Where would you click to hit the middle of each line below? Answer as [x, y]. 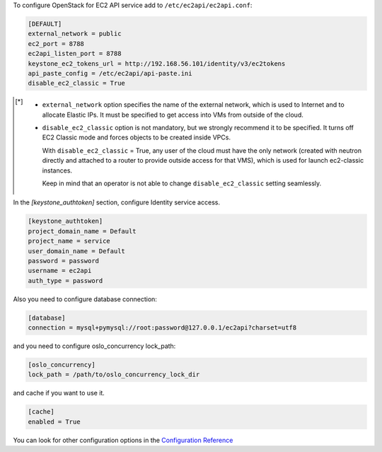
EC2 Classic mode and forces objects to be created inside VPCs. [137, 137]
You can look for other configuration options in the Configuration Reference [123, 440]
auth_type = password [65, 280]
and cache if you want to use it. [59, 393]
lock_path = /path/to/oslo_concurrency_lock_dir [114, 375]
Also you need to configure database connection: [85, 299]
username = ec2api [60, 271]
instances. [57, 170]
